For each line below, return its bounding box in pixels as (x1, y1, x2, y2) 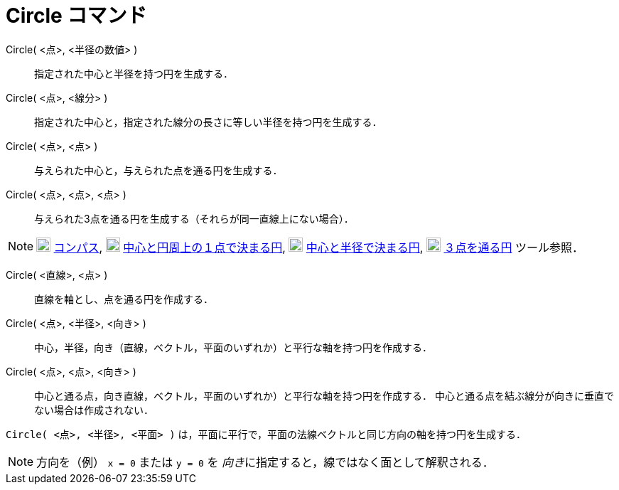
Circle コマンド (6, 4, 147, 28)
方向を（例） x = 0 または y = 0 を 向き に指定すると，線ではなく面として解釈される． (36, 454, 494, 469)
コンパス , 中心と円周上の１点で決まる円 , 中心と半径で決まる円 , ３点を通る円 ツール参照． (53, 240, 583, 255)
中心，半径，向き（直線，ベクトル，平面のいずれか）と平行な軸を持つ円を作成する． (34, 341, 432, 353)
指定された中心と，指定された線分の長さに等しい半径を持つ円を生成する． (34, 115, 382, 128)
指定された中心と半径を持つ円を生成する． (34, 67, 233, 80)
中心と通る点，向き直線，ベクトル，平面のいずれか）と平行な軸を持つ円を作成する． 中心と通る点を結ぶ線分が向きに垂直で (34, 389, 614, 402)
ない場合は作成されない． (34, 403, 154, 416)
